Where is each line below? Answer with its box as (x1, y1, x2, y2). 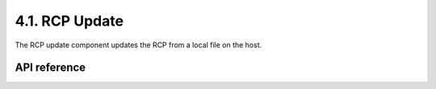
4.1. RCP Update (15, 12, 124, 30)
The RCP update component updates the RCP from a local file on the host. (15, 40, 262, 50)
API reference (15, 61, 86, 75)
